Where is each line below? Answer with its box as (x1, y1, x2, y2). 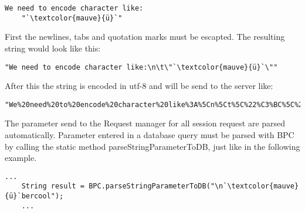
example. (5, 152, 37, 164)
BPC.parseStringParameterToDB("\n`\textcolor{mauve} (89, 182, 299, 191)
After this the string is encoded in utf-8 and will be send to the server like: (5, 80, 273, 92)
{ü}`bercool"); (5, 192, 64, 201)
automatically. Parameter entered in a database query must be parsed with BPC (5, 129, 294, 140)
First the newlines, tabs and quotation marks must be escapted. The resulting (5, 30, 285, 43)
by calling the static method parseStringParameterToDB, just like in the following (5, 140, 300, 152)
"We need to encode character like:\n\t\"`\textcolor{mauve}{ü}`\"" (5, 63, 278, 71)
